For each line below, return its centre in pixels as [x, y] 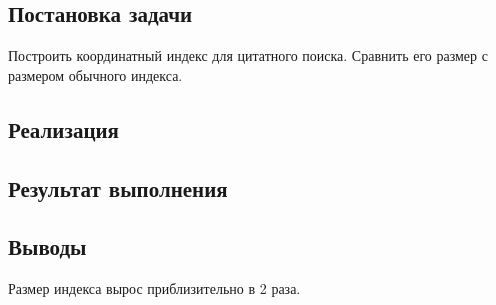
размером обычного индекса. [95, 74]
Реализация [63, 128]
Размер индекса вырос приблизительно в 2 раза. [154, 288]
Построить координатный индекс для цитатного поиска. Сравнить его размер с [248, 55]
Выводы [47, 246]
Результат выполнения [118, 187]
